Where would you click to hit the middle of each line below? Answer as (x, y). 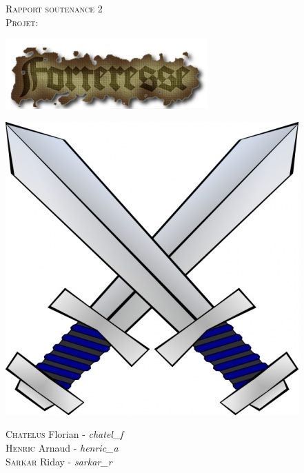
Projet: (22, 22)
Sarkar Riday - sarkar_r (59, 461)
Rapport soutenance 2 (54, 8)
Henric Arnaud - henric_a (62, 447)
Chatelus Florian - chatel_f (64, 434)
